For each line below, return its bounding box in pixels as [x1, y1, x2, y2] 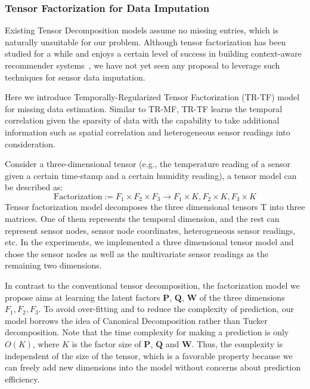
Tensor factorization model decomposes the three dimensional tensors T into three [5, 200, 305, 213]
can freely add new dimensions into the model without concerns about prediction [5, 361, 301, 373]
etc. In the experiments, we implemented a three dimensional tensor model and [5, 236, 294, 248]
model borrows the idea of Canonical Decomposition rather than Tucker [5, 314, 268, 326]
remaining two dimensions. [5, 259, 102, 271]
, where [33, 337, 60, 350]
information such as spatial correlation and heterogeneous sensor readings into [5, 125, 290, 138]
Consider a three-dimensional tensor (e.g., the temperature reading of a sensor [5, 158, 290, 170]
